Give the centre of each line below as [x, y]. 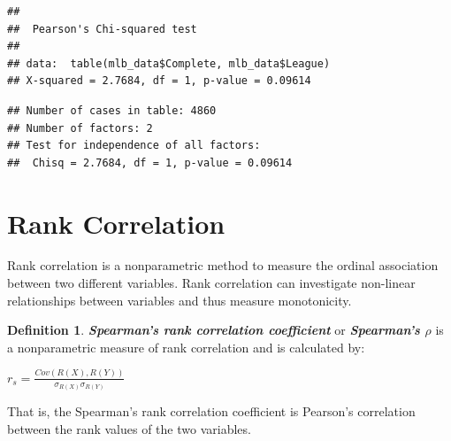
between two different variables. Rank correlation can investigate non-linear [211, 283]
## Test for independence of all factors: [134, 146]
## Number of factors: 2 [80, 128]
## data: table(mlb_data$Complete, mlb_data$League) [169, 63]
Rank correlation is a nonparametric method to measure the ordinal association [223, 265]
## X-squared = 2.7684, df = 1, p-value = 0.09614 [159, 81]
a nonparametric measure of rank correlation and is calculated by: [186, 347]
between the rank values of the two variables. [129, 428]
